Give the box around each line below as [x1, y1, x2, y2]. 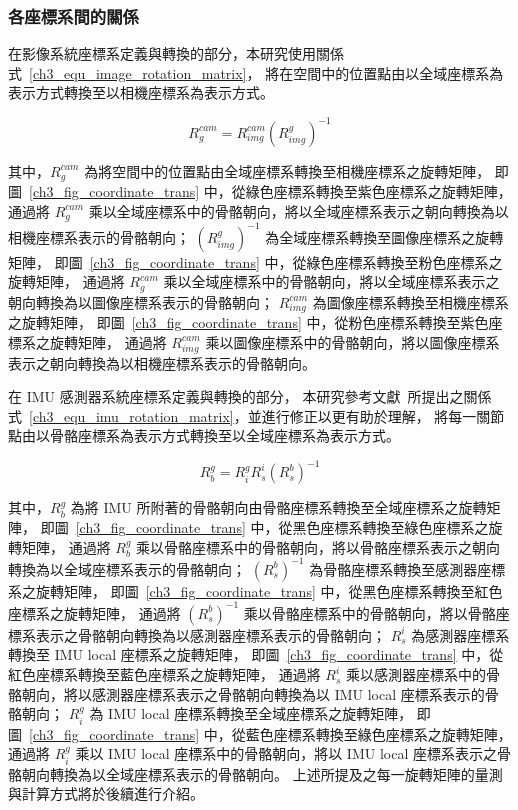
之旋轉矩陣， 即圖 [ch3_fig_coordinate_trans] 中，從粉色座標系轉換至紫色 [8, 312, 489, 333]
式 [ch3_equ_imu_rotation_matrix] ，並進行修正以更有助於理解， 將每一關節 [8, 405, 505, 426]
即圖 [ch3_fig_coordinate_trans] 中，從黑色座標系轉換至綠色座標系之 [40, 517, 489, 538]
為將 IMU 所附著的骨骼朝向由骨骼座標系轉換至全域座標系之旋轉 [70, 497, 487, 518]
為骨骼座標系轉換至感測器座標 [309, 558, 506, 579]
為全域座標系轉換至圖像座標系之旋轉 [265, 226, 504, 247]
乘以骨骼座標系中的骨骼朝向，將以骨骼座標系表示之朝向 [136, 536, 501, 557]
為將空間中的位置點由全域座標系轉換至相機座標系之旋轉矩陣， [84, 160, 491, 181]
